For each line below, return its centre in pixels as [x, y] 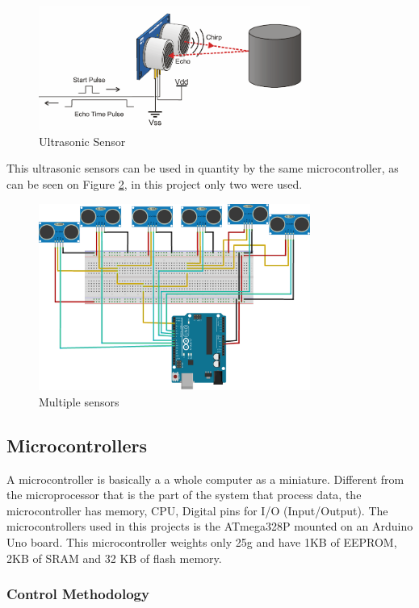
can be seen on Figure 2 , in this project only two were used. [155, 183]
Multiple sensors [79, 401]
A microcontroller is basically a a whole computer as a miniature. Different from [205, 479]
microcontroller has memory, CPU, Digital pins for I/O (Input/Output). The [197, 510]
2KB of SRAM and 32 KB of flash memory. [114, 558]
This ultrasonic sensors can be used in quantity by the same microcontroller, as [203, 168]
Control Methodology [78, 594]
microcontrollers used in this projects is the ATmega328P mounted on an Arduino [210, 526]
